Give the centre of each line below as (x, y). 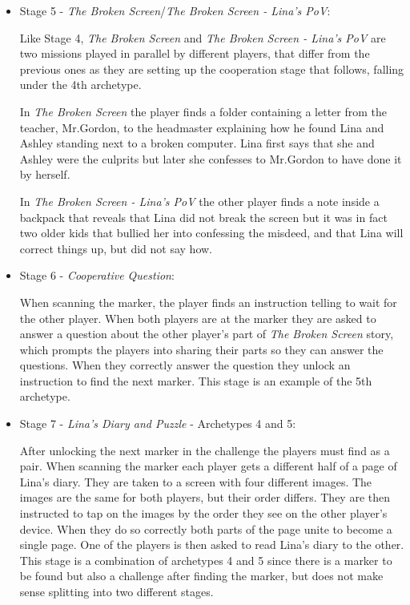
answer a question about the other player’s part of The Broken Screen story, (207, 334)
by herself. (45, 174)
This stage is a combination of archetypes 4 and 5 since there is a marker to (206, 560)
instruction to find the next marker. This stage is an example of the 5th (196, 380)
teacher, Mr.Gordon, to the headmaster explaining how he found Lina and (202, 127)
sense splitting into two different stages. (117, 591)
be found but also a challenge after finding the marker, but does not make (201, 576)
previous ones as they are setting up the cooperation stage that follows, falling (212, 69)
